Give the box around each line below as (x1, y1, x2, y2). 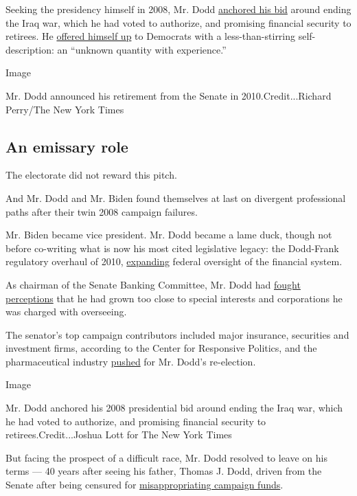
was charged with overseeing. (5, 304, 127, 319)
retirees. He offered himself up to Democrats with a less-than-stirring (5, 29, 296, 43)
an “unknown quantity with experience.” (57, 42, 227, 56)
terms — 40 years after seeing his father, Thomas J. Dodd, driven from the (5, 464, 322, 478)
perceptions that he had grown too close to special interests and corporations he (5, 291, 343, 305)
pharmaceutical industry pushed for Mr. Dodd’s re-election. (5, 354, 256, 368)
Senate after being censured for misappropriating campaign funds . (5, 477, 284, 492)
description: (5, 42, 54, 56)
